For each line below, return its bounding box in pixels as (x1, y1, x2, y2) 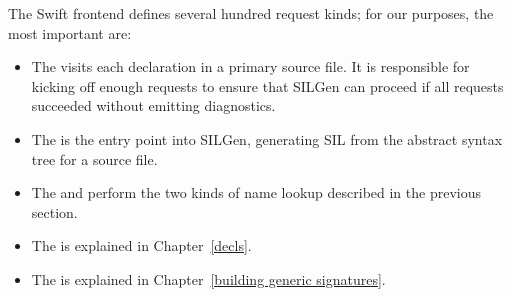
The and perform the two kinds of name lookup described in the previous (31, 182, 481, 203)
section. (31, 201, 78, 222)
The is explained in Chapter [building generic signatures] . (31, 268, 386, 289)
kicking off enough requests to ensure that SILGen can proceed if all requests (31, 75, 504, 96)
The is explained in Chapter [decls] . (31, 235, 252, 256)
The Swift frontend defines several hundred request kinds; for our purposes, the (8, 3, 494, 23)
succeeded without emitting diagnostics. (31, 95, 276, 116)
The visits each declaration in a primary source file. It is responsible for (31, 56, 470, 77)
